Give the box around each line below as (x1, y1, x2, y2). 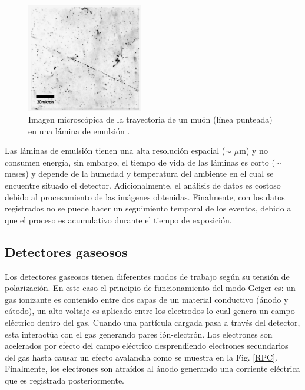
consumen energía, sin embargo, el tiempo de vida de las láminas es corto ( (5, 156, 275, 168)
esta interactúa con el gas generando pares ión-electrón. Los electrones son (5, 328, 273, 340)
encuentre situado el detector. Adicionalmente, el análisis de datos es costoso (5, 179, 281, 191)
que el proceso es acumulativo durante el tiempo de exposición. (5, 213, 232, 226)
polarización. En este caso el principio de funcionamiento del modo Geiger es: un (5, 282, 296, 294)
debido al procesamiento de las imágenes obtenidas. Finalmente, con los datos (5, 190, 285, 203)
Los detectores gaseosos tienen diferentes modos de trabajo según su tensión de (5, 270, 290, 282)
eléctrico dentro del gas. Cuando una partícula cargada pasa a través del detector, (5, 316, 300, 328)
